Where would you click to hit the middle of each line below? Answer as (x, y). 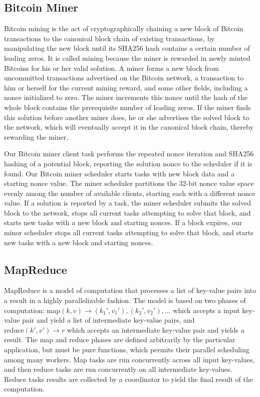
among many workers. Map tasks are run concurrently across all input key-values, (129, 359)
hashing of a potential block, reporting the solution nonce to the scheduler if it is (128, 163)
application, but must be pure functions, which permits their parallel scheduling (127, 350)
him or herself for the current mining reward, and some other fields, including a (126, 87)
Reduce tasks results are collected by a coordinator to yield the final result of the (128, 379)
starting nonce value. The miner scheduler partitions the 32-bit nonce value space (129, 183)
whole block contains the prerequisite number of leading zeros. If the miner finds (127, 107)
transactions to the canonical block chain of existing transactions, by (109, 38)
